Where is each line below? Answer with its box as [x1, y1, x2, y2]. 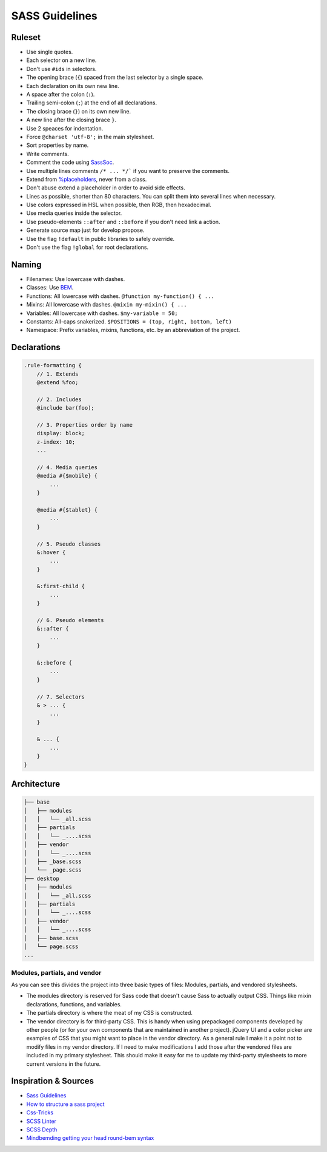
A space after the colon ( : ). [26, 91, 95, 98]
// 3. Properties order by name [36, 422, 133, 429]
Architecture [11, 779, 61, 789]
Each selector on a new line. [26, 56, 97, 64]
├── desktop [24, 875, 60, 882]
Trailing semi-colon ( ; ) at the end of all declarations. [26, 99, 157, 106]
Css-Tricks [26, 1109, 54, 1116]
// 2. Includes [36, 396, 82, 403]
